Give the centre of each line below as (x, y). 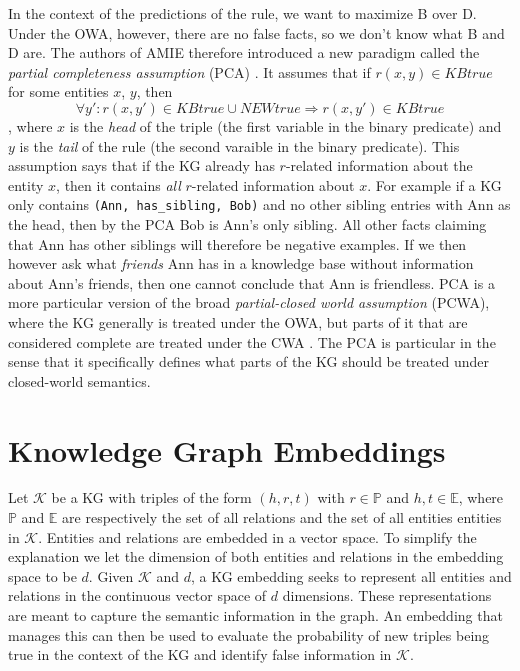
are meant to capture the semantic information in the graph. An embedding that (255, 615)
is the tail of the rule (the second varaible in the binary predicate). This (239, 145)
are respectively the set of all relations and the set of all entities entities (282, 517)
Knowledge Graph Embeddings (227, 449)
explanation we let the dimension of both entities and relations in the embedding (256, 556)
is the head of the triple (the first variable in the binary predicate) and (285, 125)
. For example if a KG (434, 184)
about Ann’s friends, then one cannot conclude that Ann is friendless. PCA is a (251, 282)
